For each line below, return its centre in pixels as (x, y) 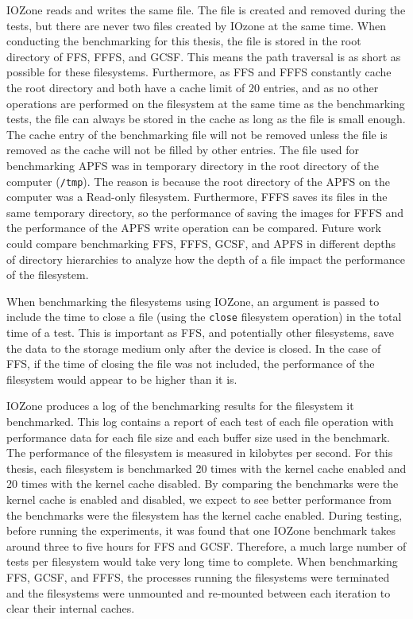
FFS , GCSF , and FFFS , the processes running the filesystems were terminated (198, 576)
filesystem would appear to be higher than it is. (122, 379)
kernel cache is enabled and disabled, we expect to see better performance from (199, 499)
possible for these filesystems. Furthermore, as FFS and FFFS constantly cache (199, 72)
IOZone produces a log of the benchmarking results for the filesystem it (180, 406)
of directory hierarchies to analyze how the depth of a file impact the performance (206, 259)
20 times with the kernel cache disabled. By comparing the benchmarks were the (203, 484)
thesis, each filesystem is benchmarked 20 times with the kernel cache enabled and (206, 468)
